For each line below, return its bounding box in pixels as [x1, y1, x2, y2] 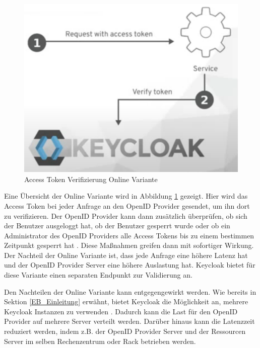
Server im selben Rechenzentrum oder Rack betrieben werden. [4, 335, 196, 346]
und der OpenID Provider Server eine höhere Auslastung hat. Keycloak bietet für [4, 259, 255, 270]
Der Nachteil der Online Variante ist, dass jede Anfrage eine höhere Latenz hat [4, 249, 248, 260]
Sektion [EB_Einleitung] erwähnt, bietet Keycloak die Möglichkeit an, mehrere [4, 296, 248, 307]
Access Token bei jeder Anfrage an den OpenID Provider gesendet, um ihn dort [4, 200, 250, 211]
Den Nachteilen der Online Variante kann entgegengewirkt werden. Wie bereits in [4, 286, 256, 297]
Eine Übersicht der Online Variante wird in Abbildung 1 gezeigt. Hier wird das [4, 191, 248, 201]
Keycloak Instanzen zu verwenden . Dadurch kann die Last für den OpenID [4, 306, 238, 316]
